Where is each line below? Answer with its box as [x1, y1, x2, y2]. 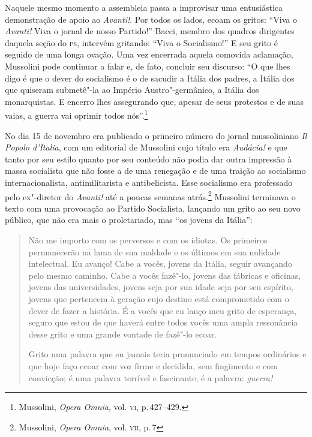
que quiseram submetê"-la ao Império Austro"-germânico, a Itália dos [5, 83, 259, 96]
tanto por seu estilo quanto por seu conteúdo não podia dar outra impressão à [5, 152, 292, 165]
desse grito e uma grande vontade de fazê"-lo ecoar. [28, 327, 217, 340]
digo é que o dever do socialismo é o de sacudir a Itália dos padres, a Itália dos [5, 71, 295, 84]
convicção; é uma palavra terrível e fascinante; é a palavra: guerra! [28, 371, 273, 384]
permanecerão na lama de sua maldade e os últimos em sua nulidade [28, 245, 281, 258]
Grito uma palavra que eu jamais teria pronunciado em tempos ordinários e [28, 348, 307, 360]
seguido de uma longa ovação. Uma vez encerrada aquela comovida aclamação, [5, 48, 293, 61]
